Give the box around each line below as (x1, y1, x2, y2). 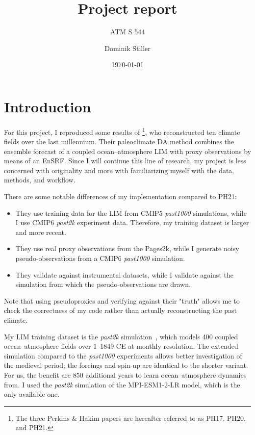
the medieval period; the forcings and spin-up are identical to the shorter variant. (4, 360, 248, 370)
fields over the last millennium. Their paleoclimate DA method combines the (4, 136, 234, 147)
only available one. (4, 389, 60, 399)
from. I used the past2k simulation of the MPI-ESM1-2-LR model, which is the (4, 379, 240, 389)
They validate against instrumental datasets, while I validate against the (15, 269, 233, 280)
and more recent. (15, 227, 66, 237)
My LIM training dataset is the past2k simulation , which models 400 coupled (4, 331, 238, 341)
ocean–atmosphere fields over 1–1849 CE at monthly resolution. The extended (4, 341, 238, 351)
